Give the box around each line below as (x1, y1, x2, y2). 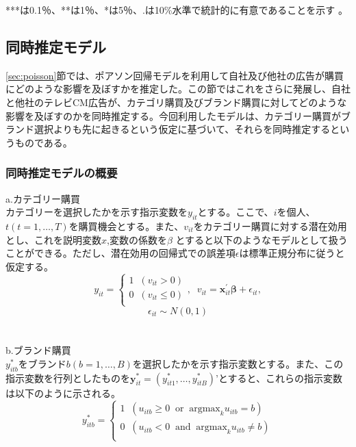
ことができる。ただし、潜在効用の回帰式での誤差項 (5, 246, 236, 260)
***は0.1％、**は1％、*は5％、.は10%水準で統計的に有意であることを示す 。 (5, 3, 348, 16)
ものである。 (14, 135, 73, 149)
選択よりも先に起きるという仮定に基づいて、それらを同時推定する (34, 122, 331, 136)
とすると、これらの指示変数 (218, 370, 342, 385)
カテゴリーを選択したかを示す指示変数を (5, 205, 188, 219)
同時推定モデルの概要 (5, 164, 118, 181)
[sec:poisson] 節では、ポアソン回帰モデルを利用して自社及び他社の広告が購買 (5, 68, 344, 82)
